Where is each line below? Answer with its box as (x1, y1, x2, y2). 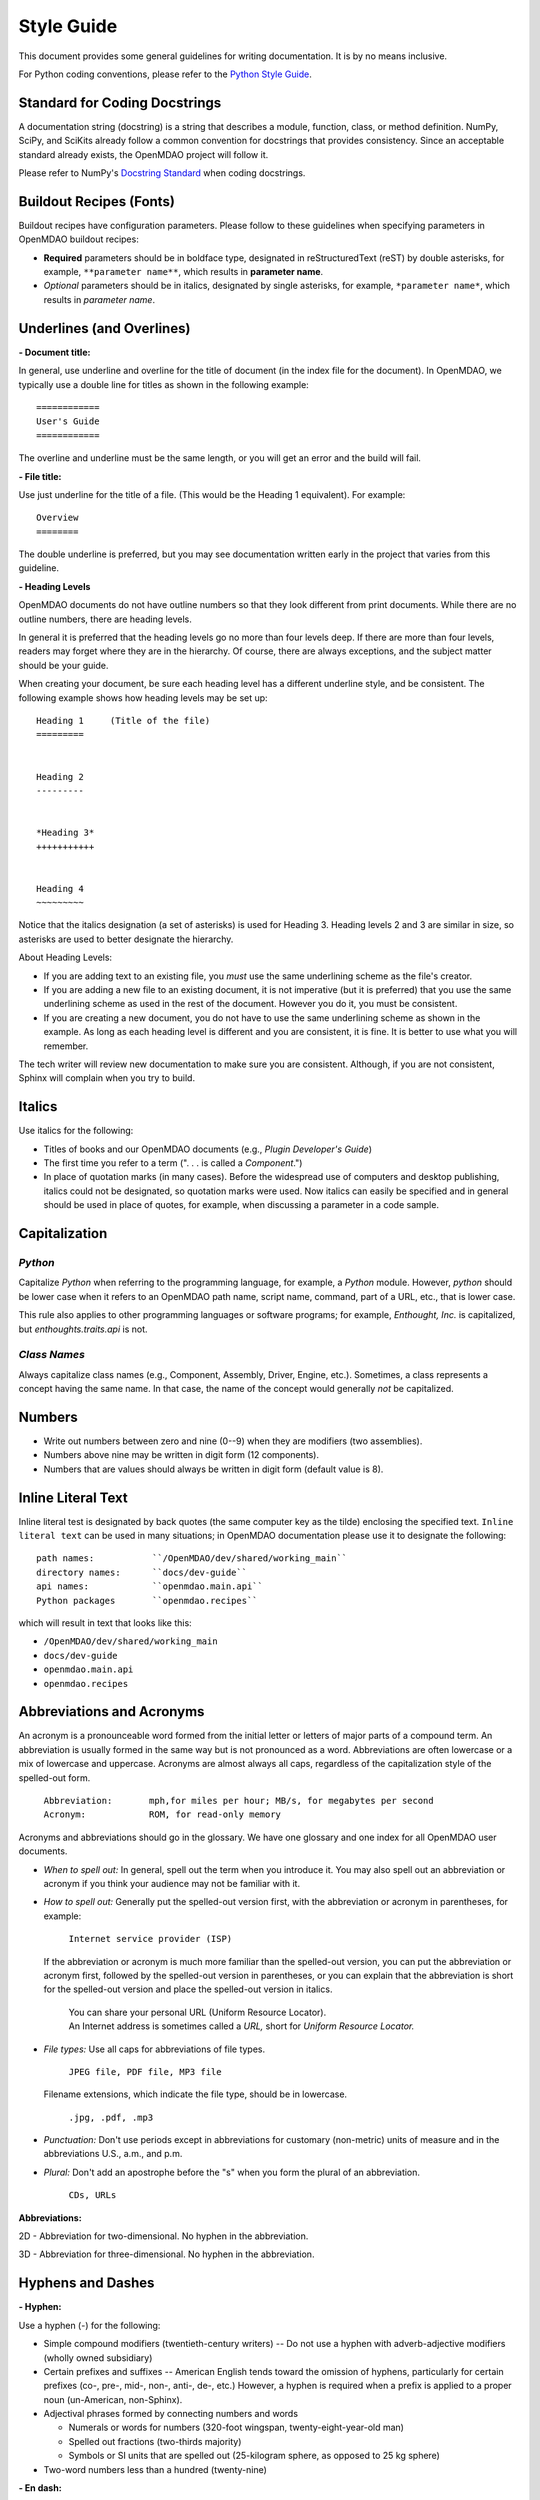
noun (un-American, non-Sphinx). (43, 2393, 183, 2405)
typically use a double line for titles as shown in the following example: (18, 378, 309, 390)
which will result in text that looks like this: (18, 1617, 192, 1629)
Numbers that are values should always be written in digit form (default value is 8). (43, 1463, 384, 1475)
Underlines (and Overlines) (18, 320, 191, 337)
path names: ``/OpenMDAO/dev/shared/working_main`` (36, 1553, 348, 1564)
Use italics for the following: (18, 1125, 134, 1137)
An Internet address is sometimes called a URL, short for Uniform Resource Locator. (68, 2020, 415, 2032)
